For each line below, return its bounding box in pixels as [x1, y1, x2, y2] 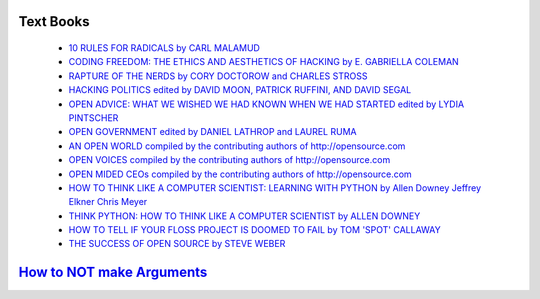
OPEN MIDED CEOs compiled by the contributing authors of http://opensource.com [68, 168, 412, 180]
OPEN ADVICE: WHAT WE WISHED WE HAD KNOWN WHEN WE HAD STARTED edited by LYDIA [68, 98, 465, 110]
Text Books [18, 13, 90, 30]
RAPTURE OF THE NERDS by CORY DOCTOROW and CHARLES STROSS [68, 70, 368, 82]
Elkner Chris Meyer [68, 196, 148, 208]
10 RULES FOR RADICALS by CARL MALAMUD [68, 42, 260, 54]
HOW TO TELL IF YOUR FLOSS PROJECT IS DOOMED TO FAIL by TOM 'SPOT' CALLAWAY [68, 224, 441, 236]
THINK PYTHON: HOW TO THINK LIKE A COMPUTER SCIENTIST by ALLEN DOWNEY [68, 210, 421, 222]
